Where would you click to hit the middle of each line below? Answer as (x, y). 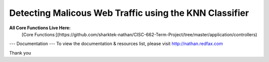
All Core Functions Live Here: (40, 28)
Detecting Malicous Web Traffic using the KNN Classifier (129, 13)
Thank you (20, 53)
